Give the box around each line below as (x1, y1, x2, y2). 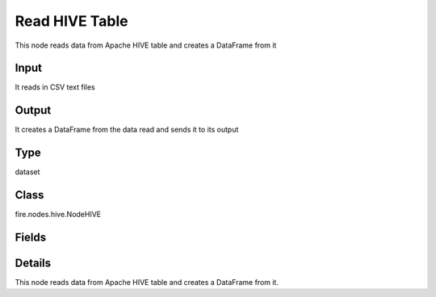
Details (15, 257, 52, 270)
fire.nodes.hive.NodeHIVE (15, 210, 102, 220)
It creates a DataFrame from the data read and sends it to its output (15, 125, 239, 135)
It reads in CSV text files (15, 82, 96, 92)
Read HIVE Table (15, 12, 128, 30)
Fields (15, 230, 47, 244)
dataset (15, 167, 40, 177)
